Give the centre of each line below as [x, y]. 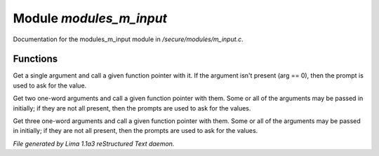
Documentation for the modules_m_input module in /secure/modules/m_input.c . [128, 39]
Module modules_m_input [90, 18]
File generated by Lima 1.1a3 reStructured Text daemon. [94, 143]
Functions [35, 59]
